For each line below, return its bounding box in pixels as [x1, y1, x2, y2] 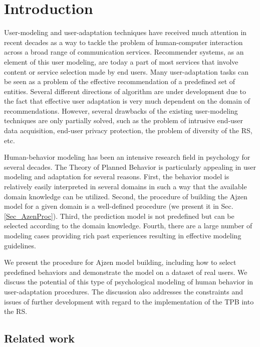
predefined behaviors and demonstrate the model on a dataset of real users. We [4, 266, 247, 277]
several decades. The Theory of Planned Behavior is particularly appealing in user [4, 161, 256, 172]
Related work [4, 330, 75, 346]
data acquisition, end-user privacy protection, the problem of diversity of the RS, [4, 125, 252, 136]
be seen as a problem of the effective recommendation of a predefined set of [4, 76, 235, 87]
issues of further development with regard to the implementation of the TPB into [4, 296, 254, 306]
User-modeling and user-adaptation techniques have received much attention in [4, 27, 247, 38]
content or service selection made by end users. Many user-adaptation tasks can [4, 66, 248, 77]
